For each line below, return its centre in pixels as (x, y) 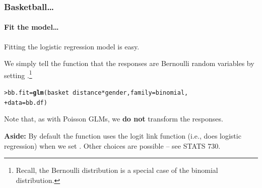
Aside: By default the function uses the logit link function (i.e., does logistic (123, 135)
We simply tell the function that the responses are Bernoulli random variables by (129, 63)
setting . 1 (18, 74)
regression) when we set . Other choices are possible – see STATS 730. (112, 145)
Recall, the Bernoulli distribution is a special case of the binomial (117, 170)
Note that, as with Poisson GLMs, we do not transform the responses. (114, 119)
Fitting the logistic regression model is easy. (72, 46)
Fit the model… (31, 27)
